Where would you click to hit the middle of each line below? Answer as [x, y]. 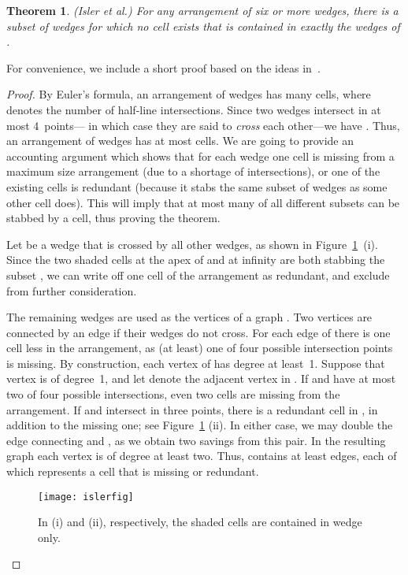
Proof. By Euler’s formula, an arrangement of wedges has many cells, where [189, 94]
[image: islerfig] [86, 497]
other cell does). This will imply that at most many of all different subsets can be [203, 202]
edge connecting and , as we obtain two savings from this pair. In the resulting [196, 440]
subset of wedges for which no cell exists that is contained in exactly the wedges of [203, 26]
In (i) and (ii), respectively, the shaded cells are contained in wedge [200, 522]
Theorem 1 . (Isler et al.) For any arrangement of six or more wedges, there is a [202, 10]
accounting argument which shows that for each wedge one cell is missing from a [200, 156]
